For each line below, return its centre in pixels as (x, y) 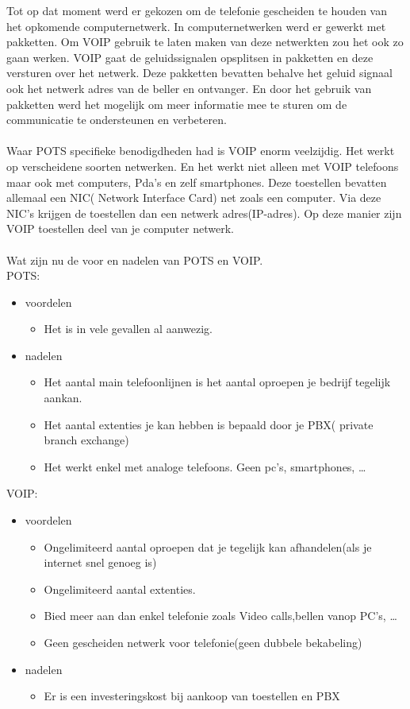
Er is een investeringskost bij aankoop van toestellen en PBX (192, 696)
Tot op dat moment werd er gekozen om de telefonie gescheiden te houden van (197, 10)
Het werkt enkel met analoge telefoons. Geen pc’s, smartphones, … (205, 466)
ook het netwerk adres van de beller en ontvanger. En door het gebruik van (189, 88)
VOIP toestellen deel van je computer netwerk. (120, 229)
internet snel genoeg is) (100, 562)
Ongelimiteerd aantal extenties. (120, 589)
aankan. (63, 398)
